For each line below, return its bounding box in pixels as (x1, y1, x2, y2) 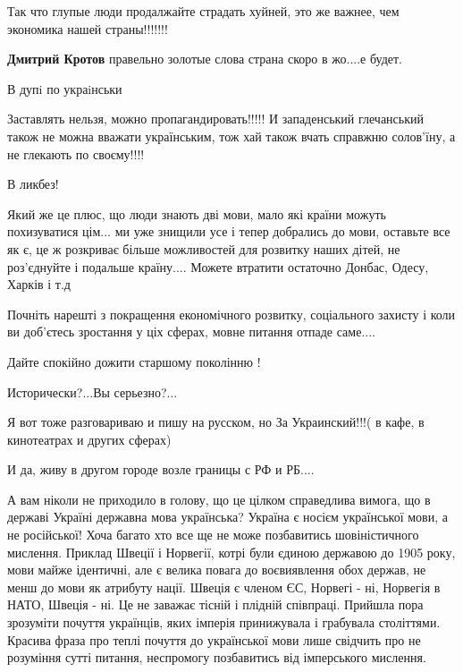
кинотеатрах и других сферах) (7, 430, 172, 448)
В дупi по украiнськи (7, 79, 122, 98)
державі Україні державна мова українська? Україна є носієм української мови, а (7, 507, 448, 526)
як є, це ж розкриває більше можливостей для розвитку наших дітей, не (7, 239, 400, 258)
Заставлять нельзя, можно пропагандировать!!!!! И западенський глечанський (7, 109, 424, 128)
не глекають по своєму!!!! (7, 144, 145, 163)
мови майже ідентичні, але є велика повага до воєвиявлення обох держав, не (7, 560, 426, 579)
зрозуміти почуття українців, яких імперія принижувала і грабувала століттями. (7, 613, 441, 632)
